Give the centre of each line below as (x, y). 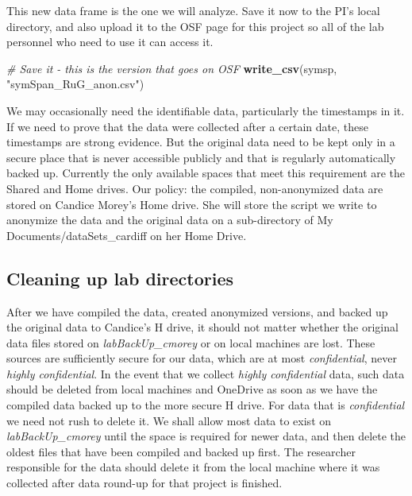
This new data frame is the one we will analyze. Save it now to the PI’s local (193, 10)
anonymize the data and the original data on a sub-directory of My (170, 220)
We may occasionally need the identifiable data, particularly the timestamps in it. (206, 110)
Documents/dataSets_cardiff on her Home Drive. (127, 235)
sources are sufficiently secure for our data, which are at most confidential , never (202, 358)
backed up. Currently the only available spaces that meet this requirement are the (206, 173)
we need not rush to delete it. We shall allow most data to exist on (169, 420)
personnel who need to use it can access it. (110, 42)
